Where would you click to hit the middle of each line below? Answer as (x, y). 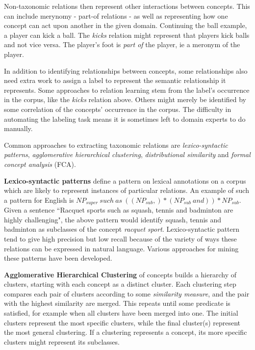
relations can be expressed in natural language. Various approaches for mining (121, 248)
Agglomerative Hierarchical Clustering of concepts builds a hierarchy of (120, 274)
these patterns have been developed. (58, 258)
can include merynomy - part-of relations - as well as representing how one (116, 15)
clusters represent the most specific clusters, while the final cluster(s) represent (122, 322)
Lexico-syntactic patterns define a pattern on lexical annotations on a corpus (125, 180)
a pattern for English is (39, 200)
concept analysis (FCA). (40, 164)
